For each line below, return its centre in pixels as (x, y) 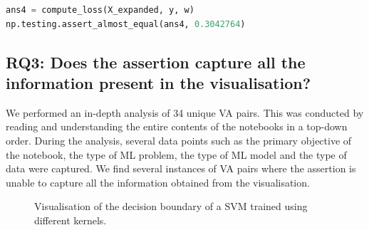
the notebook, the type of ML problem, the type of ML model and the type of (176, 154)
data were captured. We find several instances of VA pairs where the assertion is (181, 168)
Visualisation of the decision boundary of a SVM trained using (171, 206)
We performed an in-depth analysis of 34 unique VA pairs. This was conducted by (185, 112)
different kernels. (71, 220)
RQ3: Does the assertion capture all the (156, 62)
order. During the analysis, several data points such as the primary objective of (179, 140)
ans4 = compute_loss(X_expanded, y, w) (100, 10)
